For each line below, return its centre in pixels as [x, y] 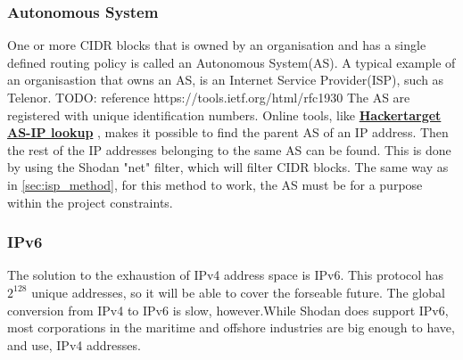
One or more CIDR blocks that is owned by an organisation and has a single [217, 45]
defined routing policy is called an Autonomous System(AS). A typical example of [231, 62]
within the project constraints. [90, 202]
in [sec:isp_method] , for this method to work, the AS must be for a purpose [215, 184]
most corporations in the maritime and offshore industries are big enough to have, [231, 327]
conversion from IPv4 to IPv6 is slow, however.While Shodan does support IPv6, [228, 310]
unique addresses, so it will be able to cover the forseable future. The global [238, 292]
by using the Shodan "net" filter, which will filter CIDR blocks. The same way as [228, 167]
